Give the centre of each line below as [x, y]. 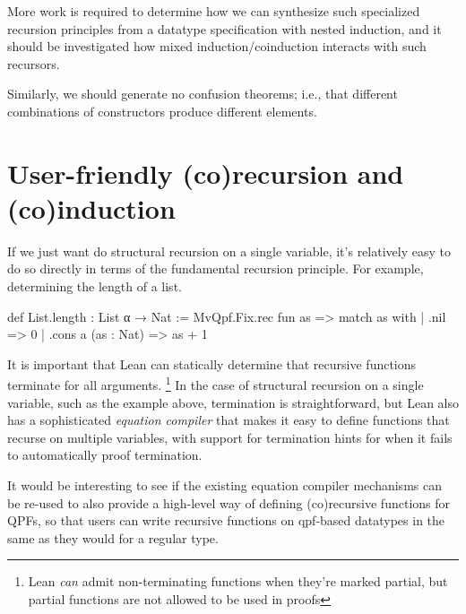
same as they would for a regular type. [113, 537]
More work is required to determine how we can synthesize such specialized [214, 11]
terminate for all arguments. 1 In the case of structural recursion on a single [216, 384]
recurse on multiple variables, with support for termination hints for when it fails [230, 437]
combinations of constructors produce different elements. [162, 111]
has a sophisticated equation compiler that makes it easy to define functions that [229, 420]
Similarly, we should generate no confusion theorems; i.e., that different [203, 94]
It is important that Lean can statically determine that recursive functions [212, 363]
